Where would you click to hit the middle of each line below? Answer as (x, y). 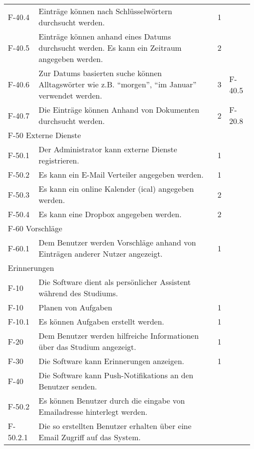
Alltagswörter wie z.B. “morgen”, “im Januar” (118, 84)
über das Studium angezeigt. (87, 347)
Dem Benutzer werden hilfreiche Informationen (119, 336)
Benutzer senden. (68, 386)
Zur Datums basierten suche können (100, 73)
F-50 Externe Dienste (44, 135)
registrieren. (59, 160)
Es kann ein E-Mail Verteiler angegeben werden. (121, 174)
